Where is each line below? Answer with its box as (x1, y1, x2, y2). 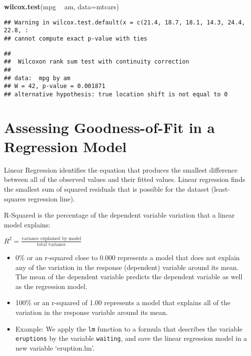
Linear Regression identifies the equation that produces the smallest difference (4, 164, 238, 175)
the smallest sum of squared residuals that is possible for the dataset (4, 184, 209, 194)
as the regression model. (15, 281, 87, 291)
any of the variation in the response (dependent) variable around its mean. (15, 262, 239, 272)
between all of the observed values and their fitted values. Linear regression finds (4, 174, 245, 184)
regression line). (28, 193, 75, 203)
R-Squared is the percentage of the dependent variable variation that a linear (4, 210, 235, 220)
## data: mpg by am (4, 74, 71, 82)
